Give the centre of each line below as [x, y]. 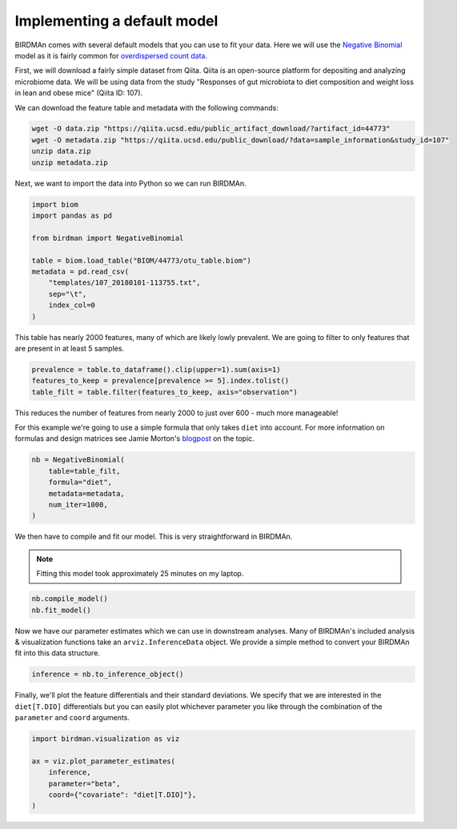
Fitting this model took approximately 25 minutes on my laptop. [140, 574]
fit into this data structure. [57, 653]
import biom [55, 204]
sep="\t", [68, 294]
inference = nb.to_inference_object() [108, 675]
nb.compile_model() [70, 599]
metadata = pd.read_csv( [80, 271]
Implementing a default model [116, 21]
